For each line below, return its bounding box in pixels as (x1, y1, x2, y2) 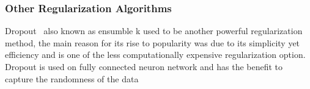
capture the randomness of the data (5, 72, 139, 85)
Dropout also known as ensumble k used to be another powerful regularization (5, 24, 303, 37)
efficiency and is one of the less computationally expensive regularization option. (5, 48, 306, 61)
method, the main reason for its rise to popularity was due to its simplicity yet (5, 36, 300, 49)
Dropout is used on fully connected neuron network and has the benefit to (5, 60, 283, 73)
